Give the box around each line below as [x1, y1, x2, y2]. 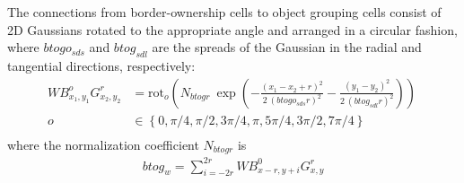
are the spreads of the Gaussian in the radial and [152, 38, 422, 57]
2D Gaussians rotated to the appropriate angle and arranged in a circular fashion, [7, 20, 458, 39]
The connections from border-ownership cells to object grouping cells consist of [7, 3, 442, 21]
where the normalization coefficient [7, 135, 199, 153]
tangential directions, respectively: [7, 56, 196, 74]
